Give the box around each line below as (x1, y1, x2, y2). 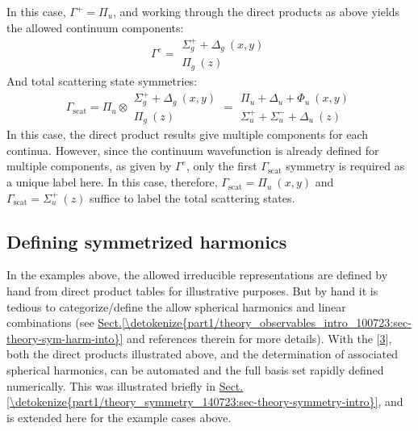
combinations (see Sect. (6, 314, 122, 331)
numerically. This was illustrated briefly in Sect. (6, 377, 244, 394)
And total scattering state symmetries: (6, 72, 198, 89)
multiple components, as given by (6, 157, 172, 174)
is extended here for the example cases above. (6, 408, 232, 425)
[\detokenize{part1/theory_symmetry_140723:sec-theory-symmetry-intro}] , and (6, 393, 403, 410)
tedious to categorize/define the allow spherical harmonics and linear (6, 298, 346, 315)
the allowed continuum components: (6, 19, 184, 36)
